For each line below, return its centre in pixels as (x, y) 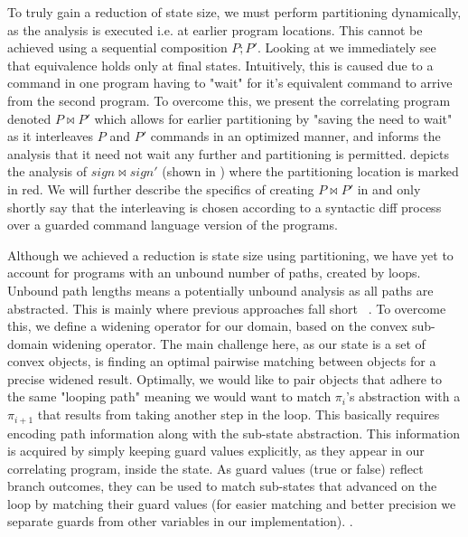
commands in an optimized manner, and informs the (295, 136)
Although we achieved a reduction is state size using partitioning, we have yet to (230, 254)
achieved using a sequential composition (117, 47)
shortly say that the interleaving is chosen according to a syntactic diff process (225, 207)
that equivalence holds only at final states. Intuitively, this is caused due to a (220, 65)
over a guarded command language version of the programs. (173, 225)
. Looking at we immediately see (346, 47)
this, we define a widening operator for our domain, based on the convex (208, 326)
